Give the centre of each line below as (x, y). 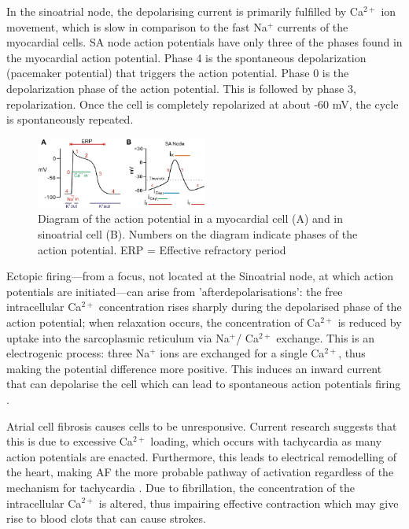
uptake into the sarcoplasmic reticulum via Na (118, 337)
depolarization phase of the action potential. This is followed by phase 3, (181, 88)
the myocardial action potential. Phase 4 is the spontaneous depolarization (186, 57)
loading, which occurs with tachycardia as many (266, 441)
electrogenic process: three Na (78, 353)
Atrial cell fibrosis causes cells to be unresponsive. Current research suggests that (202, 425)
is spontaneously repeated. (70, 119)
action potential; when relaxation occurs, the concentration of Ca (164, 322)
